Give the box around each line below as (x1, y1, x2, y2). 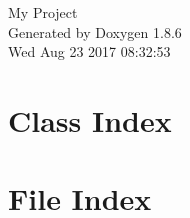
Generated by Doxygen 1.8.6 (8, 21, 182, 42)
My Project (8, 2, 78, 22)
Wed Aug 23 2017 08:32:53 (8, 41, 171, 62)
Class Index (8, 99, 172, 140)
